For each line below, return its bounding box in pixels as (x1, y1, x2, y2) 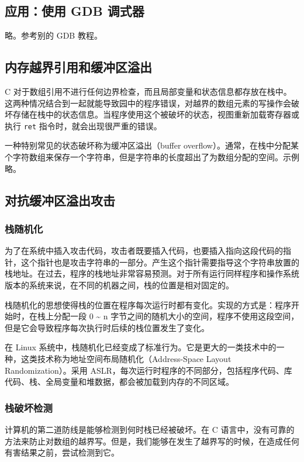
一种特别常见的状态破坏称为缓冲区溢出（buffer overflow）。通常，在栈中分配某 (5, 139, 299, 151)
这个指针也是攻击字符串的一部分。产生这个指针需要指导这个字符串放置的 (20, 256, 299, 268)
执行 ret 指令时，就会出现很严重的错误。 (5, 119, 162, 132)
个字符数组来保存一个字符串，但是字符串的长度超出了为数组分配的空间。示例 (5, 151, 299, 163)
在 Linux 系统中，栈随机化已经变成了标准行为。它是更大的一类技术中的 (5, 341, 277, 353)
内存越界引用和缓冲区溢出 (5, 58, 152, 76)
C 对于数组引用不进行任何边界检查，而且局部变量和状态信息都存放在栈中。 (5, 85, 292, 97)
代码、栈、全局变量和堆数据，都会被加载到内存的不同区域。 (5, 375, 234, 388)
